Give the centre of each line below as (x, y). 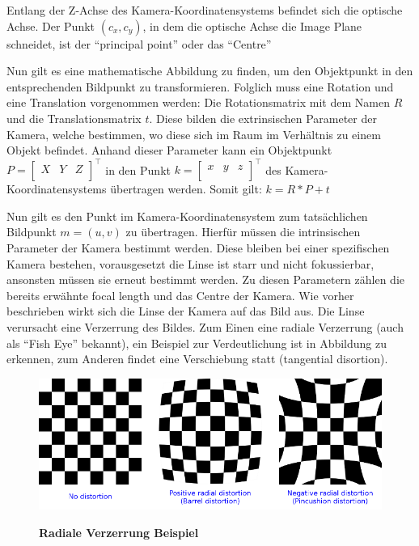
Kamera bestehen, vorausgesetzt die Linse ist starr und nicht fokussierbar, (190, 263)
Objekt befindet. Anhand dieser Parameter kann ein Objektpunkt (169, 150)
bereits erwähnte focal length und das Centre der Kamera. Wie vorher (180, 295)
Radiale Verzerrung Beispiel (119, 532)
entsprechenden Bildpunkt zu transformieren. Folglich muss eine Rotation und (200, 86)
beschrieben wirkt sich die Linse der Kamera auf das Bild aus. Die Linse (186, 311)
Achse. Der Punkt (51, 25)
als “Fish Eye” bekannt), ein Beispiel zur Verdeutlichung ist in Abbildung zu (197, 343)
